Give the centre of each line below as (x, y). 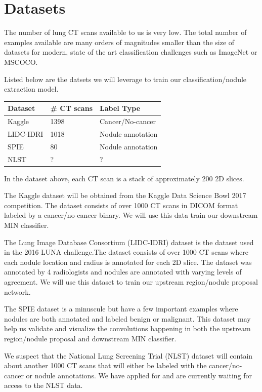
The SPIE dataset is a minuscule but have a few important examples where (121, 309)
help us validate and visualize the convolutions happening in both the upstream (127, 328)
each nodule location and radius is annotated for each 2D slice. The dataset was (128, 262)
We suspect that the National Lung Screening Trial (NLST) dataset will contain (128, 355)
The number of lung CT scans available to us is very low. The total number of (125, 32)
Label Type (120, 108)
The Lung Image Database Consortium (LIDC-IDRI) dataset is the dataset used (129, 242)
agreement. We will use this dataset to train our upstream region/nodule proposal (131, 282)
